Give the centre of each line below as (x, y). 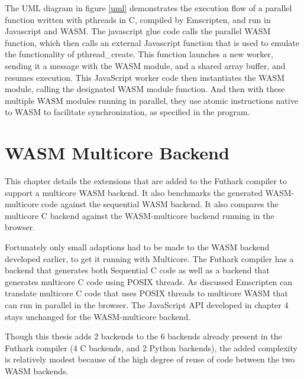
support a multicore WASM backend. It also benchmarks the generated (134, 192)
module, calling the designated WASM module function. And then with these (145, 89)
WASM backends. (37, 370)
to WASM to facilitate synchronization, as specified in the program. (127, 112)
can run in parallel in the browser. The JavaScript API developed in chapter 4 (147, 305)
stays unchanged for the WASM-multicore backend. (98, 316)
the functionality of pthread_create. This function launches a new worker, (139, 54)
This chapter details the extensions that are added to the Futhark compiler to (146, 181)
